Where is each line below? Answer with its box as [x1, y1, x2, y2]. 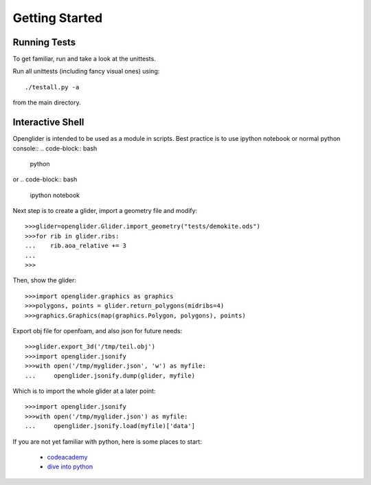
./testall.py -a [25, 83, 80, 91]
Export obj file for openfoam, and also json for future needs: [12, 327, 182, 335]
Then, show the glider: [12, 276, 77, 284]
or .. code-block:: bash [12, 175, 78, 183]
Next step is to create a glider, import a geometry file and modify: [12, 207, 198, 215]
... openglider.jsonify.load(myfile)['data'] [25, 422, 196, 430]
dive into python [47, 462, 93, 471]
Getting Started [12, 10, 103, 25]
